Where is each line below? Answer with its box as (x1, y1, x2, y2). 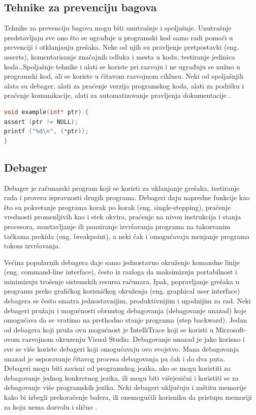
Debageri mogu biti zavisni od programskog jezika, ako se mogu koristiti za (4, 363, 231, 373)
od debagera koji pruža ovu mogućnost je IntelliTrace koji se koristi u (4, 324, 214, 334)
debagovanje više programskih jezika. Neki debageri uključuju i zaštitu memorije (4, 382, 247, 392)
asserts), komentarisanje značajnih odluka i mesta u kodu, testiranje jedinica (4, 51, 235, 61)
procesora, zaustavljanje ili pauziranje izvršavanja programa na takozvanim (4, 221, 230, 231)
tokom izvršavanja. (4, 240, 61, 251)
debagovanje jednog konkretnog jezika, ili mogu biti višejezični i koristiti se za (4, 372, 239, 383)
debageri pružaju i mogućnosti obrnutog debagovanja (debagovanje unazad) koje (4, 305, 247, 315)
